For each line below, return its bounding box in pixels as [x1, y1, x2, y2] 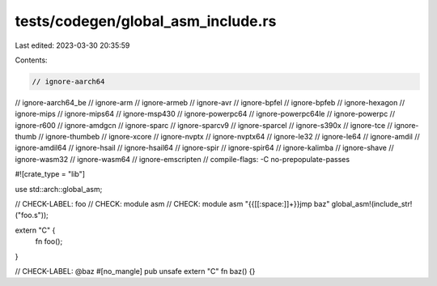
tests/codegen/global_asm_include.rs [15, 12, 277, 30]
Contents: [15, 55, 48, 65]
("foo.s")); [15, 211, 49, 220]
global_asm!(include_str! [331, 199, 413, 209]
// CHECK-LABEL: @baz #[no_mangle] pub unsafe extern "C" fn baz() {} [15, 266, 256, 275]
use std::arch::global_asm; [15, 184, 103, 194]
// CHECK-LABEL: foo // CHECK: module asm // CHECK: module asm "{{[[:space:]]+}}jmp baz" [15, 199, 330, 209]
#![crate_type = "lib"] [15, 169, 85, 179]
